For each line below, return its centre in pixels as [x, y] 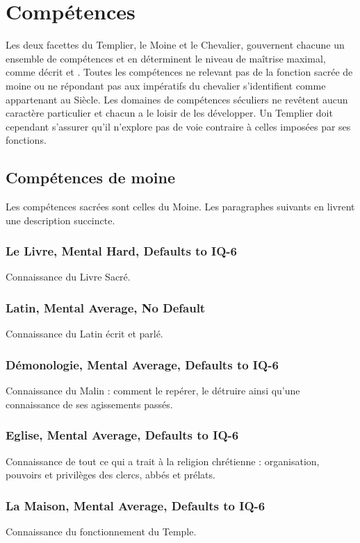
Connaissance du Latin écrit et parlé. [84, 334]
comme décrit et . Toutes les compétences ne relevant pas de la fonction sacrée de [179, 72]
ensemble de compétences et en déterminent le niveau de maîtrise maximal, [166, 58]
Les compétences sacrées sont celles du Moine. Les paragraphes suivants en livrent [180, 207]
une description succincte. [60, 220]
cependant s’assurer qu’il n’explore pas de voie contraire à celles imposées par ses [178, 126]
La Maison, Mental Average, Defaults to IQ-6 [136, 505]
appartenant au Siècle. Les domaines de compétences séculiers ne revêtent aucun [177, 99]
